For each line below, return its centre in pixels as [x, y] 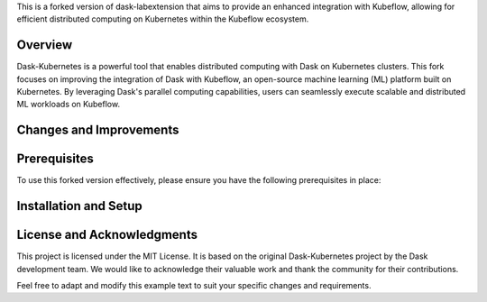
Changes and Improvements [98, 130]
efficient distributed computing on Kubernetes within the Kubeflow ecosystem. [163, 19]
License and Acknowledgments [107, 235]
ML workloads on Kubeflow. [69, 105]
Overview [45, 45]
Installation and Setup [80, 206]
